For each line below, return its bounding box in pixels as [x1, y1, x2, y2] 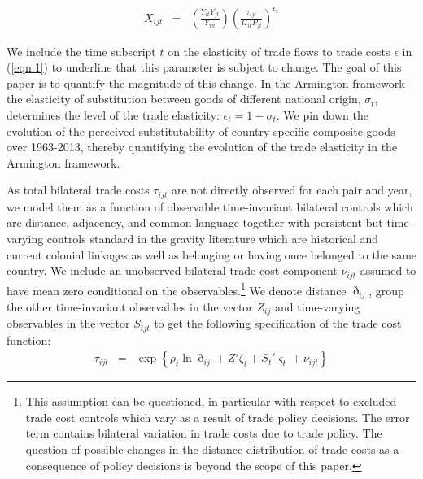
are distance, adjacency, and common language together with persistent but [7, 214, 383, 231]
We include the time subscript [7, 42, 156, 59]
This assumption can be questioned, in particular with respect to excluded [25, 393, 397, 410]
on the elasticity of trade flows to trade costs [168, 42, 390, 59]
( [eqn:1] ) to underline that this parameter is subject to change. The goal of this [7, 59, 402, 76]
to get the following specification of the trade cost [154, 315, 402, 332]
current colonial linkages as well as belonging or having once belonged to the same [7, 246, 417, 263]
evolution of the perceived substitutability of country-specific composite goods [7, 122, 395, 139]
